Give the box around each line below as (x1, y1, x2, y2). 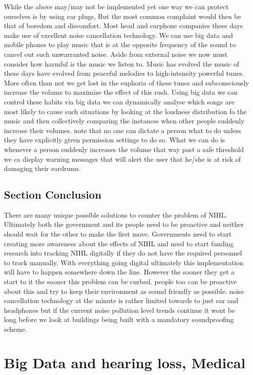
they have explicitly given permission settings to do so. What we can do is (4, 135, 225, 145)
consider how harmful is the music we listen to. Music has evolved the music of (4, 58, 239, 68)
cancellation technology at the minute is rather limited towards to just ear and (4, 295, 238, 306)
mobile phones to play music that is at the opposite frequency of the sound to (4, 39, 236, 50)
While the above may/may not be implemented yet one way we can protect (4, 1, 229, 11)
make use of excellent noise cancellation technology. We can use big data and (4, 30, 233, 40)
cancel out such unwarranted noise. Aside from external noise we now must (4, 49, 228, 59)
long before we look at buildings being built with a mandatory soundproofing (4, 314, 234, 324)
